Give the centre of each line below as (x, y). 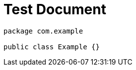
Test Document (55, 9)
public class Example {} (52, 47)
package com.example (43, 31)
